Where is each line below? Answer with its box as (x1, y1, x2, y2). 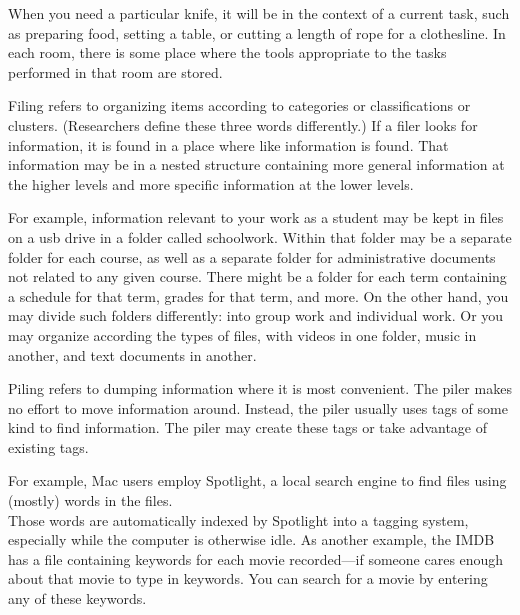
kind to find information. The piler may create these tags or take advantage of (8, 417, 488, 438)
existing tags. (8, 436, 89, 457)
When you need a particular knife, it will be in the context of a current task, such (8, 3, 510, 23)
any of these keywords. (8, 588, 147, 609)
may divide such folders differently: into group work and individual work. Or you (8, 305, 504, 326)
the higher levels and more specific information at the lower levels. (8, 173, 414, 194)
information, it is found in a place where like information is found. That (8, 134, 449, 155)
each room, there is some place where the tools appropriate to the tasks (8, 42, 447, 63)
